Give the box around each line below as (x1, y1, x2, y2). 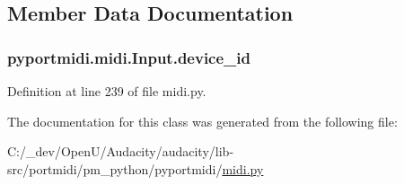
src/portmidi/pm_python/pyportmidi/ (7, 159, 223, 178)
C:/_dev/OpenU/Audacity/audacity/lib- (7, 142, 234, 161)
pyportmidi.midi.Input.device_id (7, 46, 250, 68)
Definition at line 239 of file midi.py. (7, 82, 206, 100)
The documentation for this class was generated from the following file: (7, 111, 398, 130)
